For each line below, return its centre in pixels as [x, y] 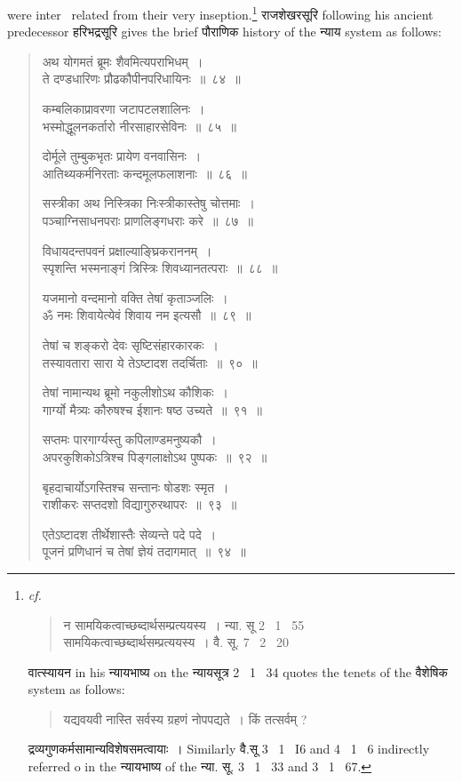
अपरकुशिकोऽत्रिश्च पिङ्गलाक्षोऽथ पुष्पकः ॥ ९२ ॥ [155, 456]
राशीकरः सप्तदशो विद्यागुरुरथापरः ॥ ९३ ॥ [139, 504]
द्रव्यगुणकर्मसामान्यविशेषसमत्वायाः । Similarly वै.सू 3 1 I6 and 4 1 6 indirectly [229, 749]
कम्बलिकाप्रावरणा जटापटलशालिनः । [123, 109]
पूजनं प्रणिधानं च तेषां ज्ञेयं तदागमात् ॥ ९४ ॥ [144, 551]
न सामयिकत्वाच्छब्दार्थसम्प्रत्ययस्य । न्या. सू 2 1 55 [184, 624]
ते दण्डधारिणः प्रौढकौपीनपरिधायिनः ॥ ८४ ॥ [141, 79]
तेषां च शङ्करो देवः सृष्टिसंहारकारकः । [131, 344]
